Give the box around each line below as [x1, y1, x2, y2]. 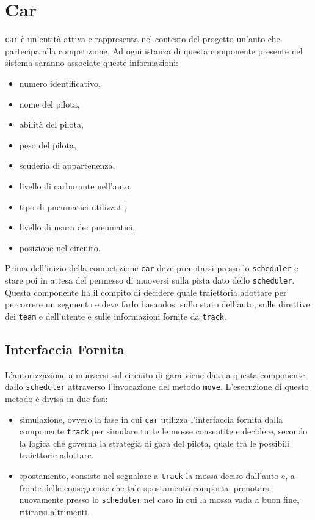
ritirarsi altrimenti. [19, 505, 90, 518]
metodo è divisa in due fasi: [5, 392, 108, 405]
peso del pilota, [19, 138, 76, 151]
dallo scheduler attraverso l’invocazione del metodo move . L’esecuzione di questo [5, 380, 309, 393]
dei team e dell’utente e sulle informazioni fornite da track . [5, 309, 226, 322]
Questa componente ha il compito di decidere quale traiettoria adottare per [5, 285, 287, 298]
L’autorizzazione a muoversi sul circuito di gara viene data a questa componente [5, 368, 305, 381]
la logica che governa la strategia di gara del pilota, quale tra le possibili [19, 436, 289, 449]
